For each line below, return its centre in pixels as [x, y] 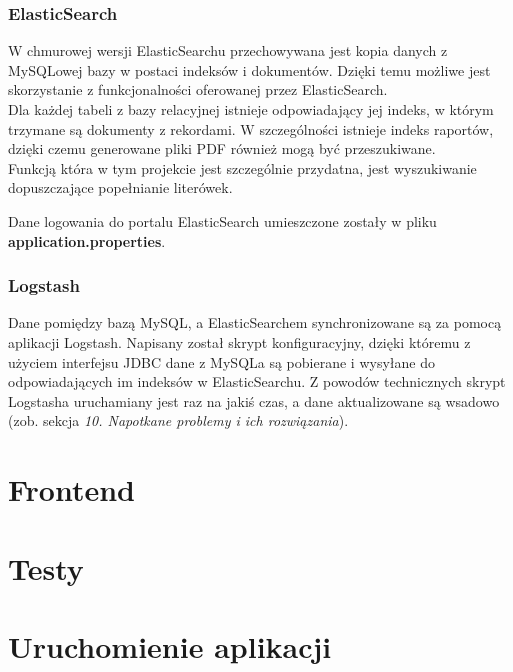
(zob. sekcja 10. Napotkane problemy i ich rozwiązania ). [178, 420]
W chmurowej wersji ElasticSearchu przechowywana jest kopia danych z [228, 50]
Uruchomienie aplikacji [170, 645]
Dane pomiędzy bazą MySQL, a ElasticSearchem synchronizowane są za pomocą [255, 322]
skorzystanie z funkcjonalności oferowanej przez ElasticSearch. [198, 89]
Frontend [72, 489]
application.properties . [87, 240]
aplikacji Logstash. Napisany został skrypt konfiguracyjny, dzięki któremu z [239, 341]
